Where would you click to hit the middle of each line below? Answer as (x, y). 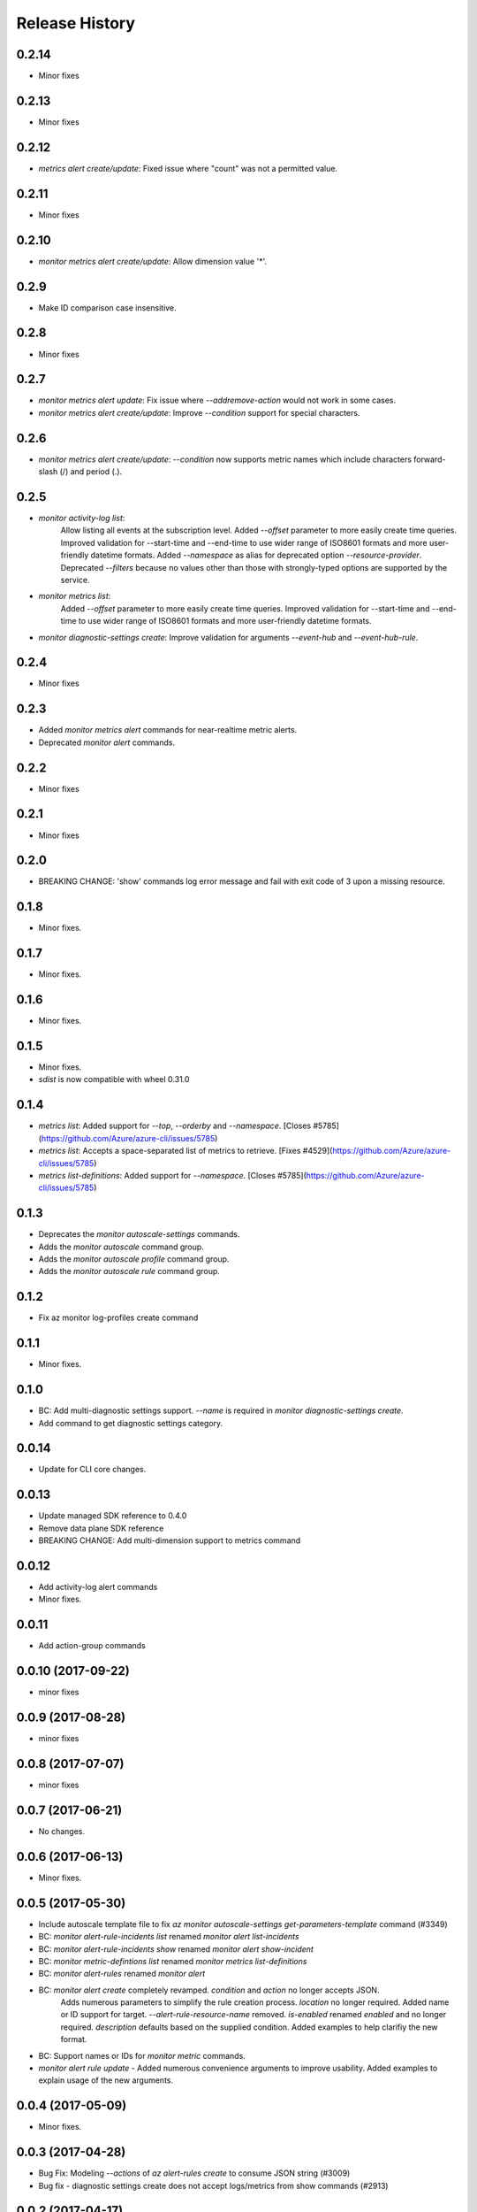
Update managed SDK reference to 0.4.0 (113, 1516)
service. (75, 580)
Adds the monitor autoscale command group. (121, 1247)
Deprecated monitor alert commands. (107, 742)
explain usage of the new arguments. (106, 2080)
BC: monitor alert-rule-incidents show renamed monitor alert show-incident (176, 1949)
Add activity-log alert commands (98, 1587)
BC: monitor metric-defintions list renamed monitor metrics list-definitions (173, 1961)
